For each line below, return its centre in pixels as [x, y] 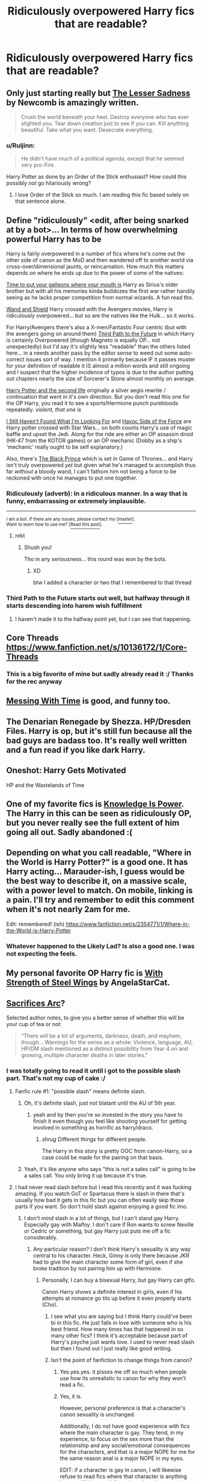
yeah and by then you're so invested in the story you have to [108, 1115]
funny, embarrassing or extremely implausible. [76, 501]
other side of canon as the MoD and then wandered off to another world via [100, 260]
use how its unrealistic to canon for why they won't [123, 1378]
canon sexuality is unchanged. [98, 1415]
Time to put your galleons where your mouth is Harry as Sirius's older [92, 284]
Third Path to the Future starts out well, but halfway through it [98, 598]
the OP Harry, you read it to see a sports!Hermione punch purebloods [92, 403]
